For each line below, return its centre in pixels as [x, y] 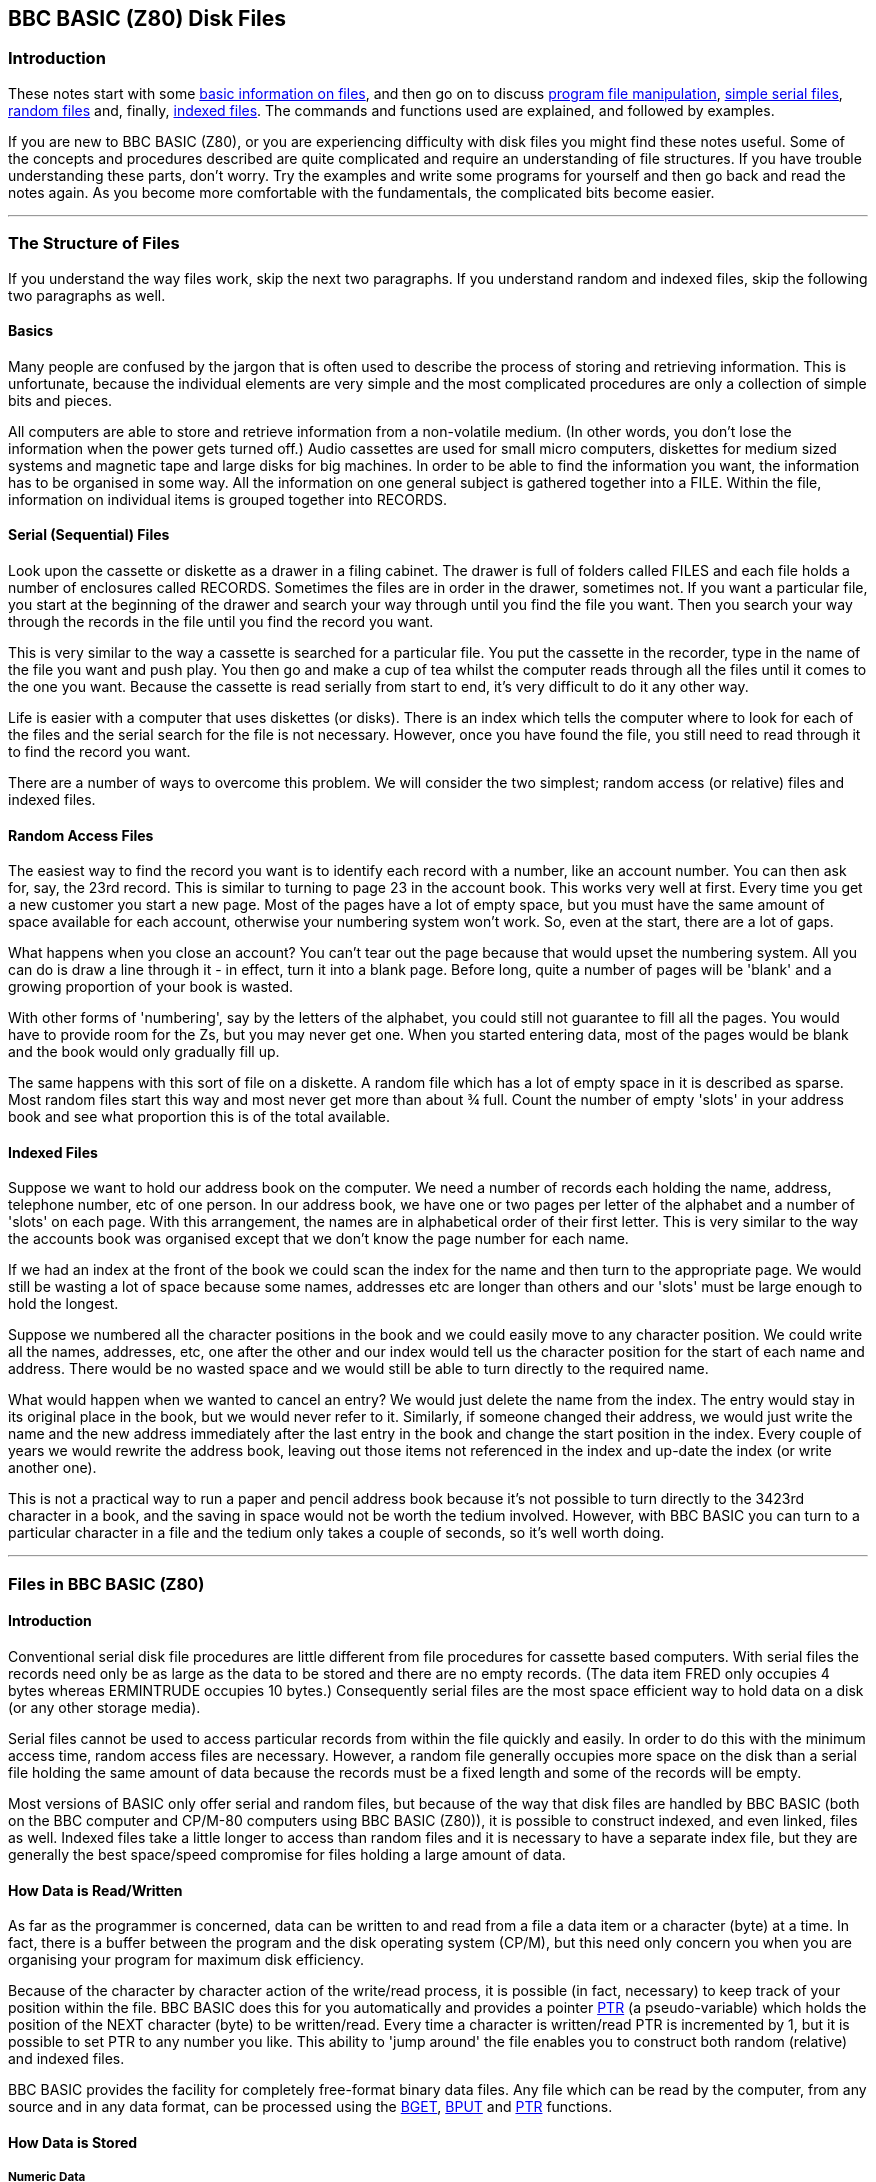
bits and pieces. [60, 400]
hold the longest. [63, 1304]
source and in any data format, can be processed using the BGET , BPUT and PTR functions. [310, 2107]
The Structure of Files [94, 243]
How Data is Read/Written [95, 1890]
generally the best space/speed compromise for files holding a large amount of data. [287, 1855]
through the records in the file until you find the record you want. [221, 621]
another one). [52, 1468]
